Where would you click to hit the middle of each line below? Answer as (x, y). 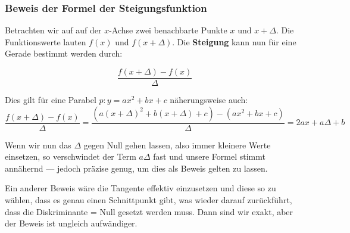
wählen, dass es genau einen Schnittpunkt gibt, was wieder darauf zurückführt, (149, 200)
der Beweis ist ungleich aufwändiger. (71, 223)
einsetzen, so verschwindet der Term (71, 156)
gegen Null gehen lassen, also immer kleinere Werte (177, 145)
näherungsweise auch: (209, 100)
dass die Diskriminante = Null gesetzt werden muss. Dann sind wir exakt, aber (149, 211)
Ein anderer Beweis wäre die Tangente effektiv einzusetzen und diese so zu (140, 188)
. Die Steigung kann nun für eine (234, 41)
